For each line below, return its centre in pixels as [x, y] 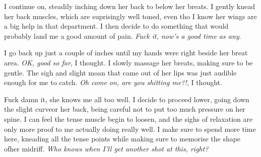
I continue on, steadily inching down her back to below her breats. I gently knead [130, 6]
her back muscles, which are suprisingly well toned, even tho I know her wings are [130, 16]
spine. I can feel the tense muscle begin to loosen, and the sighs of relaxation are [128, 119]
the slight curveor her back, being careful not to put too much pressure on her [125, 109]
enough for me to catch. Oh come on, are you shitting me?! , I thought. [113, 82]
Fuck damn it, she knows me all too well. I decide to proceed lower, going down [127, 99]
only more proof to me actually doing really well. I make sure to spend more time [130, 129]
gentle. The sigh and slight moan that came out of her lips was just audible [120, 72]
